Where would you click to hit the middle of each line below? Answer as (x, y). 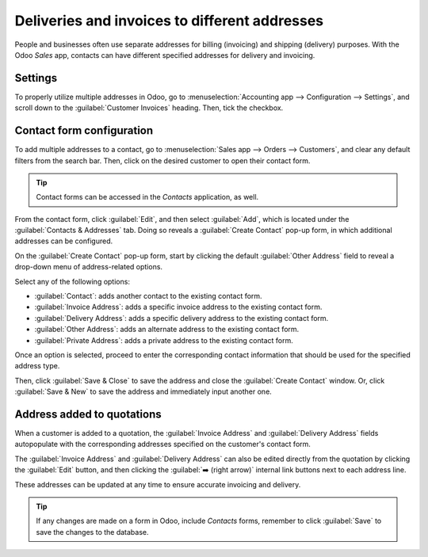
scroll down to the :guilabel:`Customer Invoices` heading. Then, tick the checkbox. (149, 108)
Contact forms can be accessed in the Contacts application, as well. (147, 197)
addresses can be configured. (64, 241)
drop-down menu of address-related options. (88, 267)
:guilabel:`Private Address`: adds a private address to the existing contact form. (164, 340)
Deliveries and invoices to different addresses (169, 21)
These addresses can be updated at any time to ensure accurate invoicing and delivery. (158, 484)
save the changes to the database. (93, 532)
